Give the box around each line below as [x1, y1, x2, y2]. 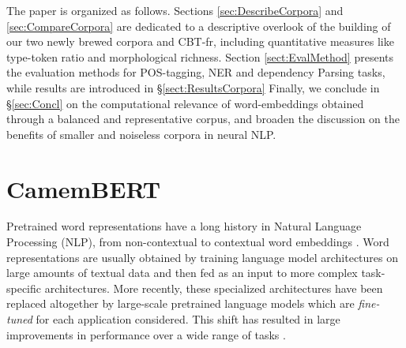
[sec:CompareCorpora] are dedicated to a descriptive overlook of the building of [6, 17, 391, 34]
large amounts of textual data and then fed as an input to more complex [6, 264, 358, 281]
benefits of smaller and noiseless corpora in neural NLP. [6, 125, 276, 142]
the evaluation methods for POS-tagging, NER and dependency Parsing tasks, [6, 64, 385, 80]
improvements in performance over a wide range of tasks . [6, 326, 286, 342]
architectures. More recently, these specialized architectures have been [44, 279, 383, 296]
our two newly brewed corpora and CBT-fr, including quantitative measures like [6, 33, 394, 50]
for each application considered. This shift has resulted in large [36, 311, 340, 327]
